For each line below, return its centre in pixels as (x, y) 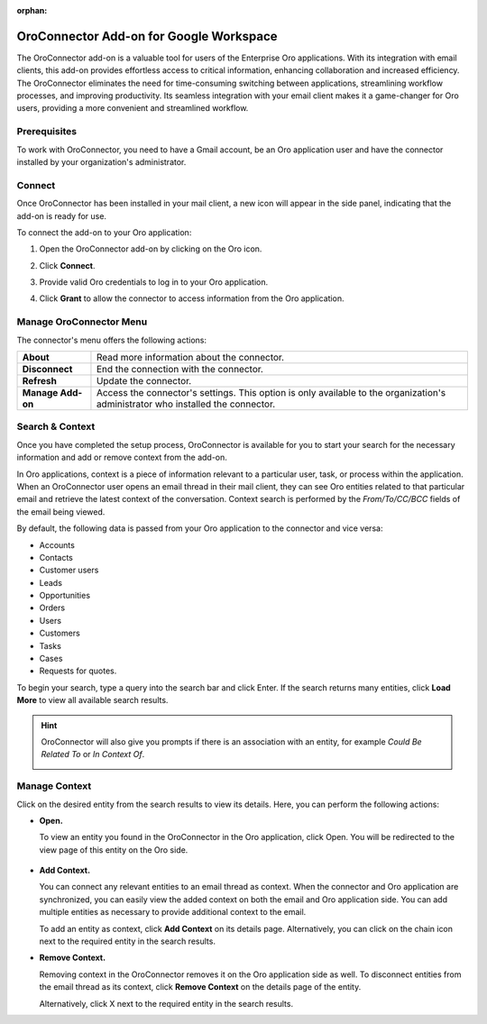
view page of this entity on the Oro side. (114, 850)
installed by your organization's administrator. (101, 162)
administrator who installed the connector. (186, 404)
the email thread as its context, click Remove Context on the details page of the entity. (200, 987)
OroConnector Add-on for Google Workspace (147, 36)
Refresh (40, 381)
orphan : (32, 10)
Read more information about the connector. (190, 358)
